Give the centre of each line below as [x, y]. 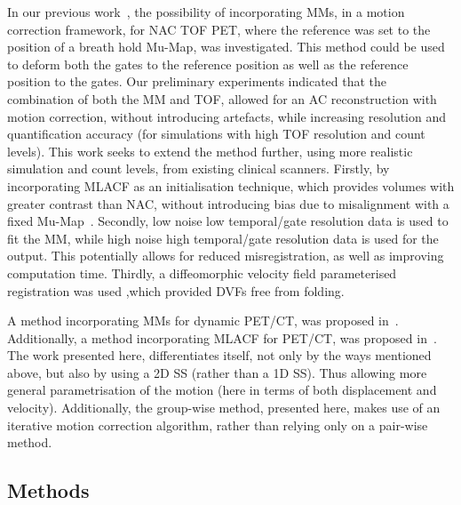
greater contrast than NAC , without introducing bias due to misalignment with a [228, 203]
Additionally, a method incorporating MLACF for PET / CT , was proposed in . [222, 337]
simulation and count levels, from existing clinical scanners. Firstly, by [199, 168]
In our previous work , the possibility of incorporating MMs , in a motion [206, 12]
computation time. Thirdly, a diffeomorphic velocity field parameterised [202, 273]
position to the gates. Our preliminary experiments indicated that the [197, 81]
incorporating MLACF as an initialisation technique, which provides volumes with [231, 185]
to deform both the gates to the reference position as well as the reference [208, 64]
